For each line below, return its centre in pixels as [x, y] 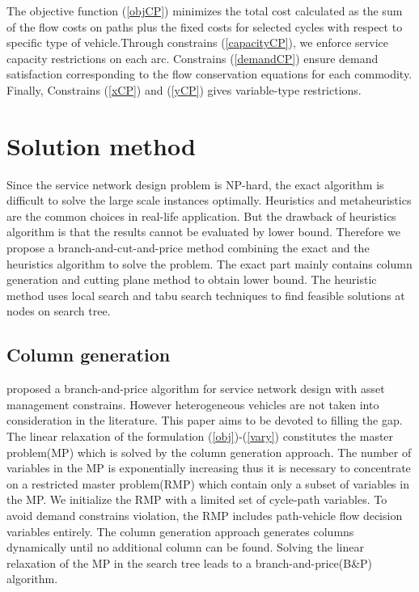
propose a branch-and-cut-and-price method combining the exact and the [188, 248]
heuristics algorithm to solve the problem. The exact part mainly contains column [209, 263]
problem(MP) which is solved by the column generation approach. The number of [209, 452]
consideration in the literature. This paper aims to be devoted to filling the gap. [205, 420]
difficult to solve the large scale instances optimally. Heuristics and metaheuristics [209, 200]
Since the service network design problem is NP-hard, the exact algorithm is [195, 184]
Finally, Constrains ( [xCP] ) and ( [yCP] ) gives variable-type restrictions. [184, 89]
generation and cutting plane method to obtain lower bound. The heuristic [192, 279]
